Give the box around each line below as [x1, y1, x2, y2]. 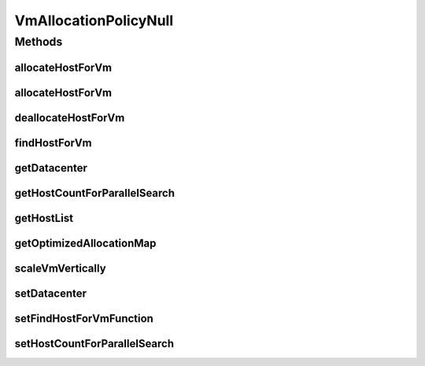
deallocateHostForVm [14, 111, 125, 124]
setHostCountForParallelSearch [14, 337, 175, 350]
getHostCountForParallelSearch [14, 186, 176, 200]
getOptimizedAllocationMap [14, 236, 157, 250]
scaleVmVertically [14, 261, 106, 275]
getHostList [14, 211, 74, 224]
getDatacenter [14, 161, 88, 175]
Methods [14, 35, 63, 49]
